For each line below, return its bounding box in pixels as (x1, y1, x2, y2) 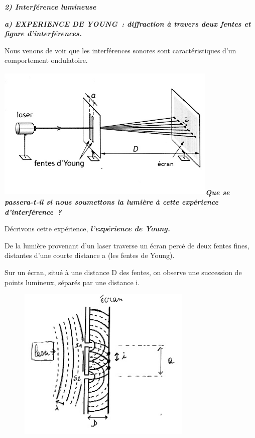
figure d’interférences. (5, 28, 82, 39)
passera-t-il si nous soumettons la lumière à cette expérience (5, 197, 218, 207)
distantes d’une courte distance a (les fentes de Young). (5, 250, 175, 260)
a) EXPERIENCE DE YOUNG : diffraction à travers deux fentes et (5, 18, 251, 29)
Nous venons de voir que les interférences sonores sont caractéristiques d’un (5, 45, 236, 55)
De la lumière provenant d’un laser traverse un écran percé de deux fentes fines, (5, 240, 249, 250)
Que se (205, 187, 230, 197)
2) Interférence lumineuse (5, 2, 96, 12)
